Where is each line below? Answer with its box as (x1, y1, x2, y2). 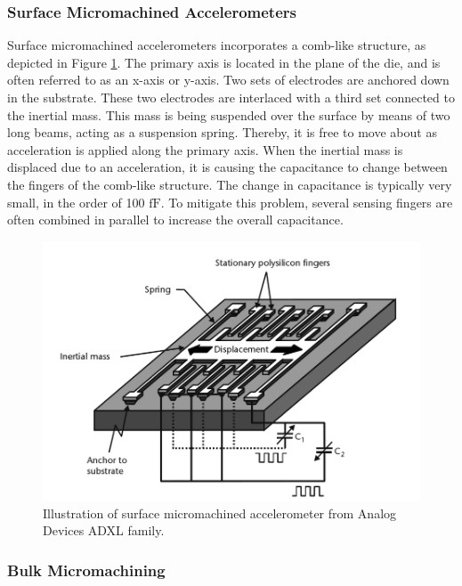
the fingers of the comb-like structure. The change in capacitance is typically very (7, 175, 452, 193)
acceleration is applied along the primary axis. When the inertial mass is (7, 140, 403, 159)
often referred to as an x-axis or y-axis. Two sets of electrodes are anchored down (7, 70, 450, 89)
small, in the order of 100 (7, 192, 145, 211)
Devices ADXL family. (43, 521, 165, 540)
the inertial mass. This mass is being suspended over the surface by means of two (7, 105, 450, 124)
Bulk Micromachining (7, 559, 166, 581)
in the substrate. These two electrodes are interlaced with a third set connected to (7, 88, 455, 106)
